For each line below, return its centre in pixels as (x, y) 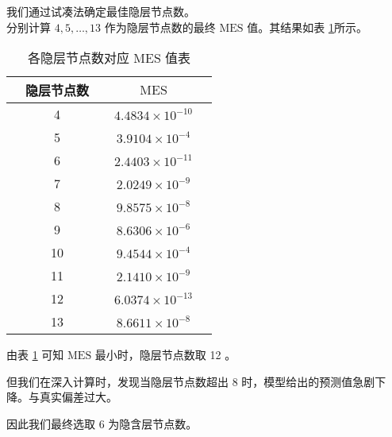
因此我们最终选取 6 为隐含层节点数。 (102, 423)
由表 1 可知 (35, 355)
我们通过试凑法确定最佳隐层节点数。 (101, 11)
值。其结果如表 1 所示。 (307, 27)
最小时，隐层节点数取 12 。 (165, 355)
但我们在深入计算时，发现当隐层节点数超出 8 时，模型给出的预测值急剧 (191, 381)
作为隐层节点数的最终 (160, 27)
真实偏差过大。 (78, 397)
